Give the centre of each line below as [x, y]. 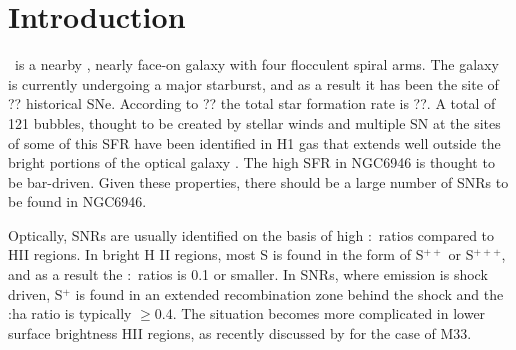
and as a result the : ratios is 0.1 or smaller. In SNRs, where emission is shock [248, 274]
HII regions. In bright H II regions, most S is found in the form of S [216, 254]
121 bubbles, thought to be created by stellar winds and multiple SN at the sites [254, 122]
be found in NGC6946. [77, 201]
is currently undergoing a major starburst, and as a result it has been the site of [253, 83]
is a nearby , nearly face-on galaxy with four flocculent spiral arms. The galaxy [256, 64]
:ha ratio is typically [70, 313]
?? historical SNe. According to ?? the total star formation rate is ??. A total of [252, 103]
